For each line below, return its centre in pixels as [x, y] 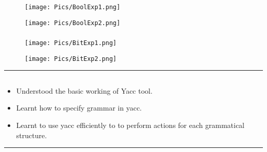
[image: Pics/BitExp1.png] [71, 43]
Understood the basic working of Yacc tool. [84, 90]
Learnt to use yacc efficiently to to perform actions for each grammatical [130, 125]
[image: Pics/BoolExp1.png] [73, 7]
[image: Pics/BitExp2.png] [71, 59]
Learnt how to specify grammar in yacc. [79, 108]
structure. [32, 135]
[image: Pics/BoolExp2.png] [73, 23]
